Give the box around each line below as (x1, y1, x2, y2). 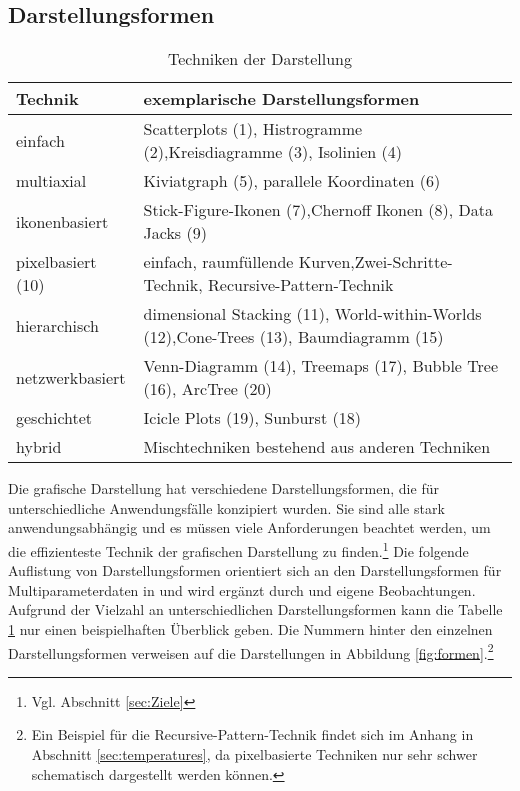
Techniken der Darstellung (168, 47, 352, 71)
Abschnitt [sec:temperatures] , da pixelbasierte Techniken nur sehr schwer (31, 744, 478, 765)
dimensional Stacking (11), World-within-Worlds (143, 302, 482, 326)
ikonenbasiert (16, 209, 109, 233)
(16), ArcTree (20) (143, 377, 272, 401)
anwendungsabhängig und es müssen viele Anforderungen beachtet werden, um (8, 517, 491, 538)
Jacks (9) (143, 221, 207, 245)
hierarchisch (16, 313, 99, 337)
